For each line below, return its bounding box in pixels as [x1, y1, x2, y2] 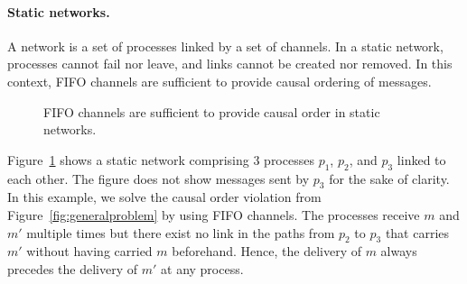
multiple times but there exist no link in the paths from [26, 223, 335, 242]
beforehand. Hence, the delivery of [172, 242, 361, 261]
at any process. [161, 259, 244, 278]
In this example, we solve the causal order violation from [7, 188, 322, 206]
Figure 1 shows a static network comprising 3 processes [7, 150, 314, 169]
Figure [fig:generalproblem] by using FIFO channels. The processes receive [7, 205, 420, 224]
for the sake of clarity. [329, 169, 450, 188]
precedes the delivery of [7, 259, 138, 278]
